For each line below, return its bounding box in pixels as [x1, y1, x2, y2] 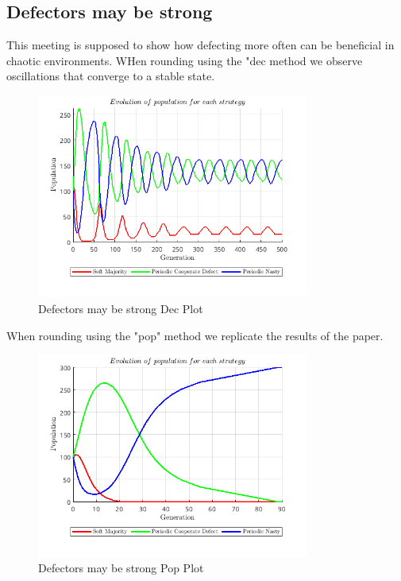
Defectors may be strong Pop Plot [38, 560, 204, 576]
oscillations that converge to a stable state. [6, 68, 215, 84]
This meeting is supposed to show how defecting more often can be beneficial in [6, 37, 395, 53]
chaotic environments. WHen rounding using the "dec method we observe [6, 52, 363, 68]
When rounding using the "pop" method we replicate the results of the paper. [6, 327, 384, 343]
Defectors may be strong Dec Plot [38, 300, 203, 316]
